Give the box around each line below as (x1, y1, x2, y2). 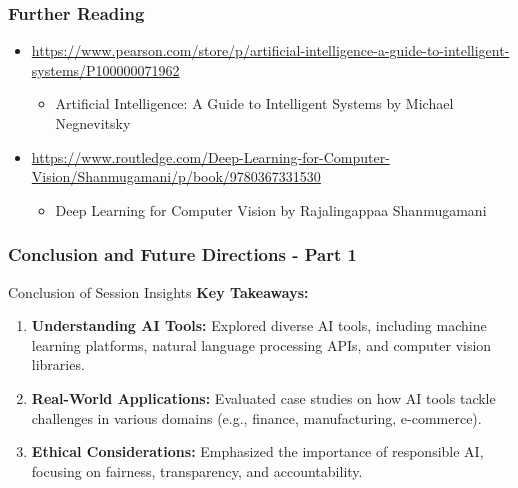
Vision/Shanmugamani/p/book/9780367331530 (31, 166, 321, 187)
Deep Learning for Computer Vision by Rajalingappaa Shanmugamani (55, 199, 487, 220)
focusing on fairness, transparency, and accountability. (31, 460, 363, 481)
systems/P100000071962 (31, 59, 180, 80)
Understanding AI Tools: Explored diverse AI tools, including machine (31, 315, 487, 336)
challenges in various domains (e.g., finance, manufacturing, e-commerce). (31, 407, 482, 428)
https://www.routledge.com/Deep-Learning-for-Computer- (31, 146, 390, 167)
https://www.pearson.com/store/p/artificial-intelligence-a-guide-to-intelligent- (31, 40, 510, 61)
